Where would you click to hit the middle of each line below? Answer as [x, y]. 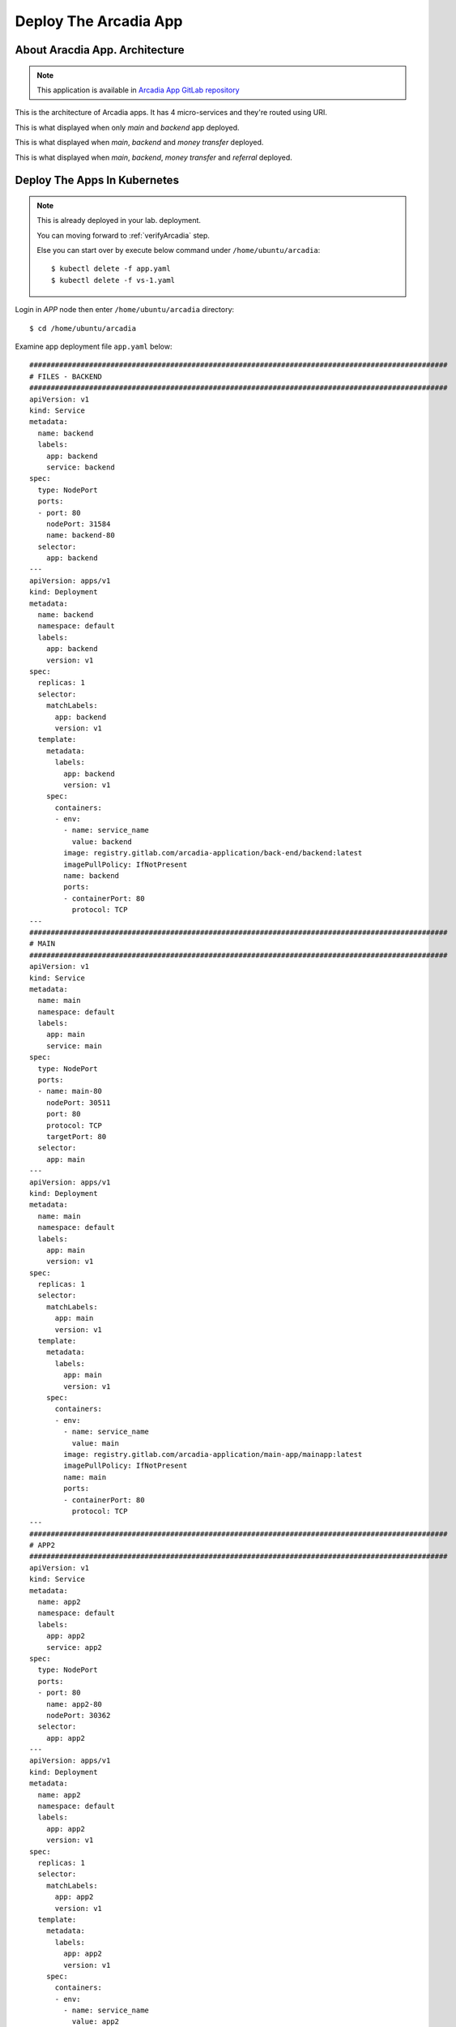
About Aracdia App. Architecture [100, 50]
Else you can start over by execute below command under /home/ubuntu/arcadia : [179, 251]
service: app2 [74, 1647]
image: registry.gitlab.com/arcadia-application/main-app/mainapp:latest [213, 1454]
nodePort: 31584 [78, 524]
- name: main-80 [70, 1091]
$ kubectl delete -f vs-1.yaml [113, 280]
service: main [74, 1046]
